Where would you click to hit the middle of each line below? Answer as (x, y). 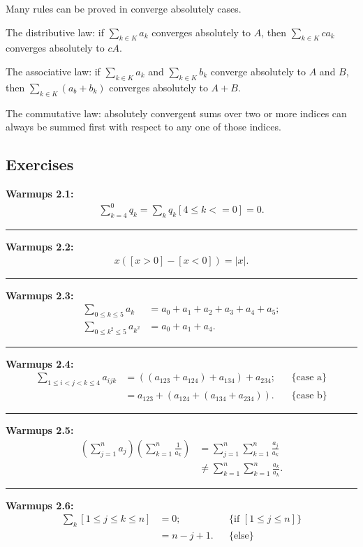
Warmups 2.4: (40, 363)
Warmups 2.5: (40, 430)
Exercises (40, 164)
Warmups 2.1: (40, 193)
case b (309, 396)
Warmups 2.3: (40, 295)
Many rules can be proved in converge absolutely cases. (124, 8)
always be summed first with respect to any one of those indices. (143, 127)
